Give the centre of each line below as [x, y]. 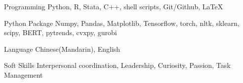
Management [23, 74]
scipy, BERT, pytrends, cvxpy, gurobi [61, 32]
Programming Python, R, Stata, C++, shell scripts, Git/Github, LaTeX [114, 6]
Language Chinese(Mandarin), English [62, 49]
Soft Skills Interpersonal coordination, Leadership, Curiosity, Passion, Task [117, 65]
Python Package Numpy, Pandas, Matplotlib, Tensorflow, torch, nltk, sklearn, [122, 23]
